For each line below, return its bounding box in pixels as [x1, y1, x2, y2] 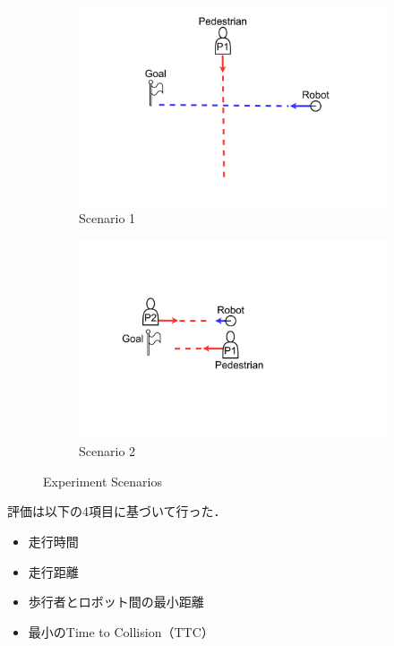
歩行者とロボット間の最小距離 [28, 592, 204, 611]
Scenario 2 [79, 442, 136, 461]
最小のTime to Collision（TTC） [28, 622, 214, 641]
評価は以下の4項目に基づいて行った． [7, 502, 227, 521]
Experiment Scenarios [43, 471, 162, 490]
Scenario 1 [79, 209, 136, 228]
